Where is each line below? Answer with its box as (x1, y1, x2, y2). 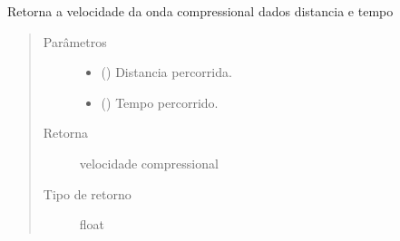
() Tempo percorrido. (101, 92, 219, 111)
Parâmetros (43, 32, 107, 51)
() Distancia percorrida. (101, 63, 232, 82)
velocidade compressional (79, 153, 219, 172)
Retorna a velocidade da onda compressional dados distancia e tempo (7, 2, 394, 20)
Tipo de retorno (43, 184, 132, 203)
